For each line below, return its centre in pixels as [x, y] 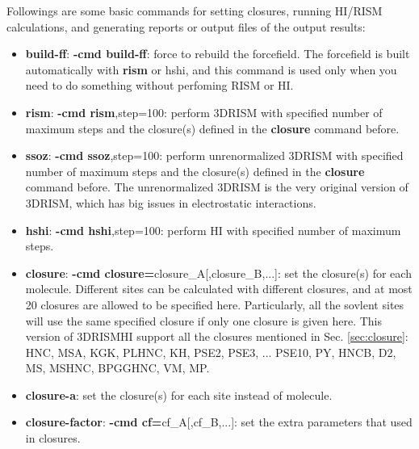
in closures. [53, 438]
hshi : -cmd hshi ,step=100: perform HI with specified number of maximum [213, 230]
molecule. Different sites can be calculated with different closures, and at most [219, 289]
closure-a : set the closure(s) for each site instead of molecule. [179, 394]
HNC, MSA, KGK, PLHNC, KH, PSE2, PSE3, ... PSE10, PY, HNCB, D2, [211, 352]
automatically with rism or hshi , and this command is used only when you [211, 69]
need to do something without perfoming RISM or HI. [159, 85]
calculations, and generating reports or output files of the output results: [186, 26]
